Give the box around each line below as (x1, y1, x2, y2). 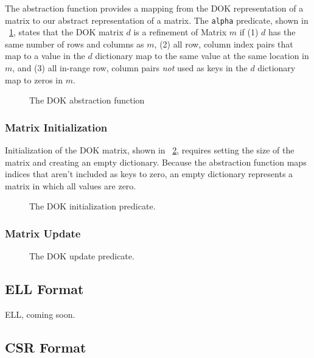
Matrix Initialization (5, 119, 108, 135)
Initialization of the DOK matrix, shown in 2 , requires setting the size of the (5, 144, 295, 156)
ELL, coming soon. (5, 308, 75, 321)
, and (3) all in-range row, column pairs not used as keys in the (12, 61, 248, 74)
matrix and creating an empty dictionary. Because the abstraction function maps (5, 155, 307, 168)
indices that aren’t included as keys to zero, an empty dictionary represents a (5, 167, 293, 180)
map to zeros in (5, 73, 63, 86)
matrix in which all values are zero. (5, 179, 136, 192)
